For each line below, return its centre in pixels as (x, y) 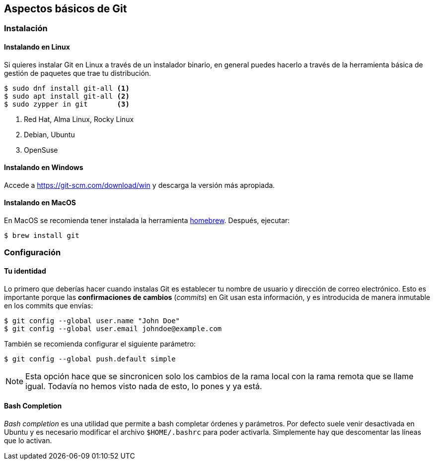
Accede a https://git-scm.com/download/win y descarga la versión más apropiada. (140, 185)
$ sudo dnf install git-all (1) (67, 88)
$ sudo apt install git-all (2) (67, 96)
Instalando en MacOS (40, 203)
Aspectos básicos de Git (66, 9)
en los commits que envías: (49, 305)
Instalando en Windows (44, 168)
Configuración (33, 253)
